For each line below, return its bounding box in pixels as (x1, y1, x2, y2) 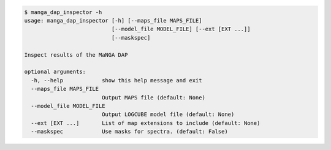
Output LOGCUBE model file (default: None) (101, 111, 235, 118)
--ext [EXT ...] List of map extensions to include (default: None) (31, 120, 261, 126)
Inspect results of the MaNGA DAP (24, 51, 128, 58)
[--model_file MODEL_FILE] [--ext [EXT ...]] (111, 26, 251, 33)
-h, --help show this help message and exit (31, 77, 202, 84)
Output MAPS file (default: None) (101, 94, 205, 101)
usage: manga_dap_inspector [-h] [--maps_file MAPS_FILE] (24, 17, 202, 24)
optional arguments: (24, 68, 86, 76)
